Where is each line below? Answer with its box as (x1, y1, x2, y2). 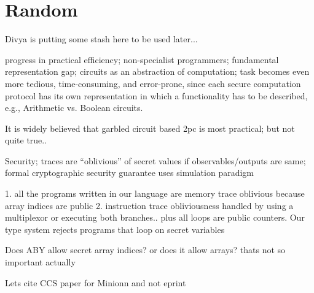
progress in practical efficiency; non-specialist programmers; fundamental (5, 53, 279, 66)
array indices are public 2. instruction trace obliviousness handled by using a (5, 199, 294, 211)
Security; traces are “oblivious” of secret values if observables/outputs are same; (5, 154, 306, 167)
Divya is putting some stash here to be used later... (5, 32, 198, 45)
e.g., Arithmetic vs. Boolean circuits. (5, 101, 143, 114)
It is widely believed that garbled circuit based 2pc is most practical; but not (5, 121, 295, 134)
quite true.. (5, 134, 47, 146)
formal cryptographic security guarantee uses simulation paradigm (5, 166, 254, 179)
